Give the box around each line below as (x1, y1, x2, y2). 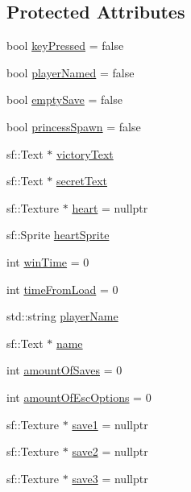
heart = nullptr (72, 199, 148, 216)
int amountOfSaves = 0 (6, 362, 122, 378)
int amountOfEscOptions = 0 (6, 388, 152, 405)
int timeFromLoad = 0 (6, 280, 118, 297)
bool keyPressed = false (6, 37, 124, 54)
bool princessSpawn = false (6, 118, 141, 134)
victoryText (56, 145, 114, 162)
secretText (56, 172, 108, 189)
